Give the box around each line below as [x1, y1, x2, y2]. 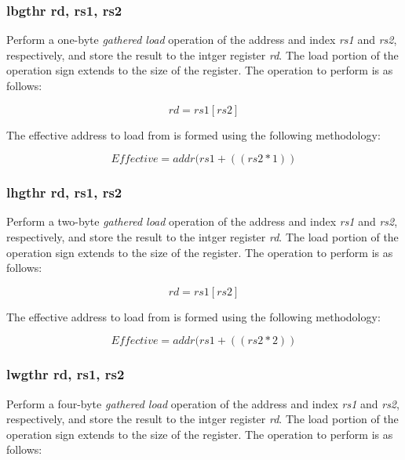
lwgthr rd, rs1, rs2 [6, 364, 125, 384]
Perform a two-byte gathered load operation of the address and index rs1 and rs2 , [6, 213, 398, 230]
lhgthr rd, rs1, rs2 [6, 183, 122, 202]
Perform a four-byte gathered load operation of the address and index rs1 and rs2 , [6, 395, 400, 411]
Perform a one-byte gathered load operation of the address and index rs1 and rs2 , [6, 31, 397, 48]
